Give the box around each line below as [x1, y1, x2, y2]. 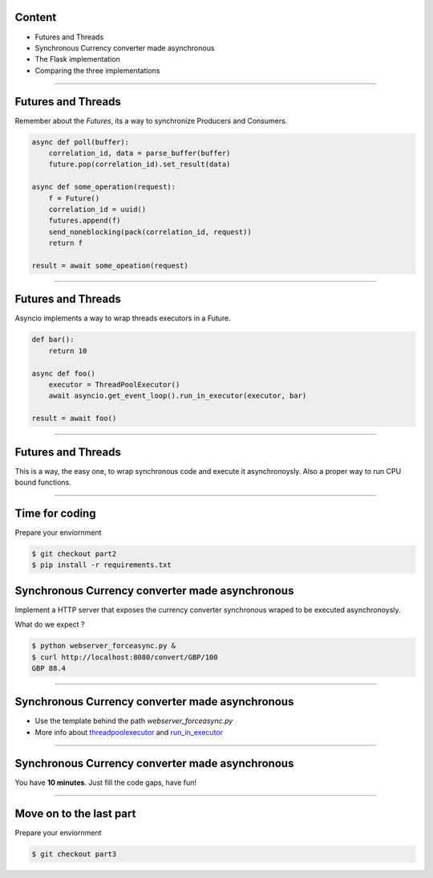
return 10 [48, 346, 87, 355]
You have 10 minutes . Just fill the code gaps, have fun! [14, 778, 196, 787]
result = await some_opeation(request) [31, 261, 188, 270]
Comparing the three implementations [34, 65, 160, 76]
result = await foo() [31, 414, 117, 423]
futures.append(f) [48, 216, 121, 225]
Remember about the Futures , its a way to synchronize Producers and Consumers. [14, 116, 288, 125]
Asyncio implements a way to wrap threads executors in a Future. [14, 313, 232, 323]
